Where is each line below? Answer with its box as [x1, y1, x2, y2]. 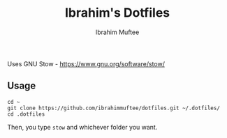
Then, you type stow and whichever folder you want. [7, 123, 158, 131]
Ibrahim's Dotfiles [64, 5, 170, 21]
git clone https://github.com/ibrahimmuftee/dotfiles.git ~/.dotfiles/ [7, 105, 220, 112]
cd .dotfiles [7, 110, 45, 118]
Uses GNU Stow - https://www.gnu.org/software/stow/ [7, 59, 166, 68]
